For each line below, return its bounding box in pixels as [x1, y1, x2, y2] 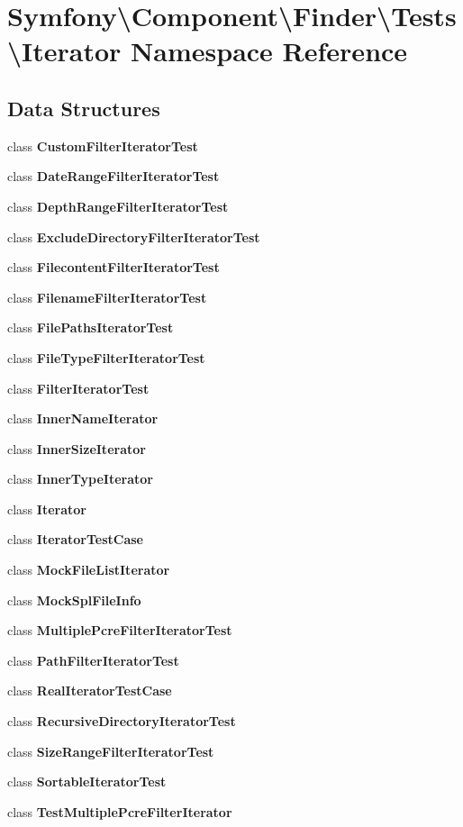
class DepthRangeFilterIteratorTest [7, 196, 229, 215]
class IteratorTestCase [7, 530, 144, 549]
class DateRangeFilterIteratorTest [7, 167, 220, 186]
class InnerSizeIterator [7, 439, 146, 458]
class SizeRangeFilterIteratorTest [7, 741, 214, 760]
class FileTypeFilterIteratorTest [7, 348, 205, 367]
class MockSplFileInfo [7, 590, 141, 609]
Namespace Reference [131, 32, 408, 69]
